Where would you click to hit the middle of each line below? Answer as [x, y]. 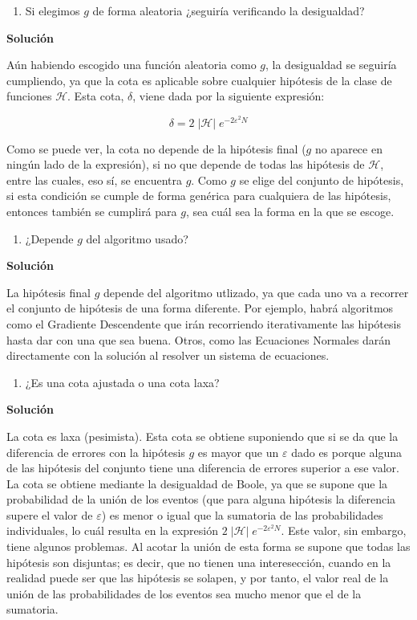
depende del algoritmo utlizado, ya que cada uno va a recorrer [256, 292]
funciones [29, 96]
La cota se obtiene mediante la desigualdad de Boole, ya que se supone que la [197, 483]
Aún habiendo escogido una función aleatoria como [132, 65]
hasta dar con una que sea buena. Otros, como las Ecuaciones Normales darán [199, 339]
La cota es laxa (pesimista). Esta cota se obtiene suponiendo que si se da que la [202, 436]
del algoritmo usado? [137, 238]
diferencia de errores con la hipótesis [96, 452]
